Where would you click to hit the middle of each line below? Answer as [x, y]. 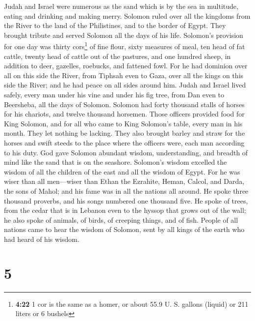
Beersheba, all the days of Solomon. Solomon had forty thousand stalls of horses [124, 104]
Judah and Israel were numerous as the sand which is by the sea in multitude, [121, 6]
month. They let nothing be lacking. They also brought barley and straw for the [125, 133]
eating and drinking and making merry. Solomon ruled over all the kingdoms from [127, 15]
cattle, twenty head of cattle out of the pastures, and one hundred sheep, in [117, 56]
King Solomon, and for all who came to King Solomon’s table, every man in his [123, 123]
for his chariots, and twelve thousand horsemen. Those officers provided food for [124, 114]
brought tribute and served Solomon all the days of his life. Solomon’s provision [124, 35]
